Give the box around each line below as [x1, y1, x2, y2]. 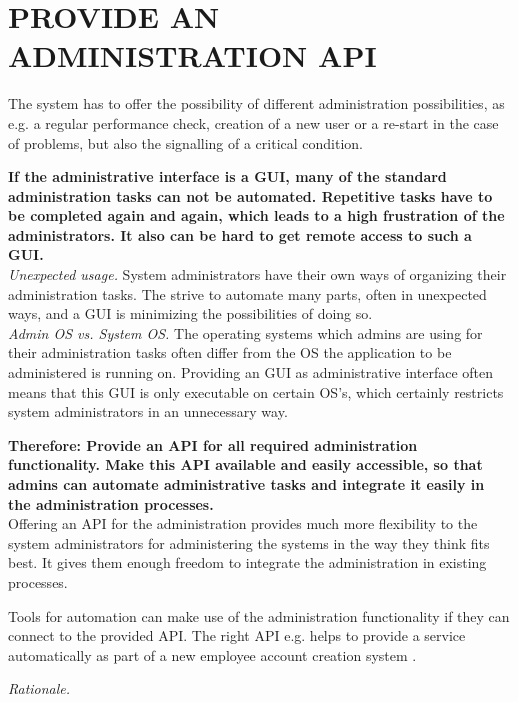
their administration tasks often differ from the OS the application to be [8, 342, 452, 363]
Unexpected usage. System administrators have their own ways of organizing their [8, 264, 507, 285]
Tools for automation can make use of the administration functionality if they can [8, 605, 510, 626]
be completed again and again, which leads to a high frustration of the [8, 205, 505, 226]
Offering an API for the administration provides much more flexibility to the [8, 513, 478, 534]
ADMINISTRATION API [8, 35, 377, 76]
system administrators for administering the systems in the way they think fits [8, 532, 490, 553]
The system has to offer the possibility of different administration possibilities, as [8, 93, 505, 114]
